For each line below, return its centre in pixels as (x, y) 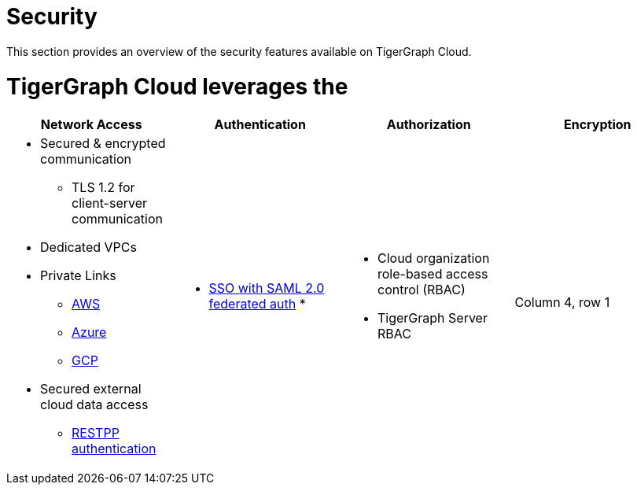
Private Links (78, 276)
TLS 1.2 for (103, 188)
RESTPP (96, 433)
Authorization (429, 125)
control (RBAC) (422, 290)
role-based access (433, 274)
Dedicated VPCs (88, 247)
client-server (110, 203)
